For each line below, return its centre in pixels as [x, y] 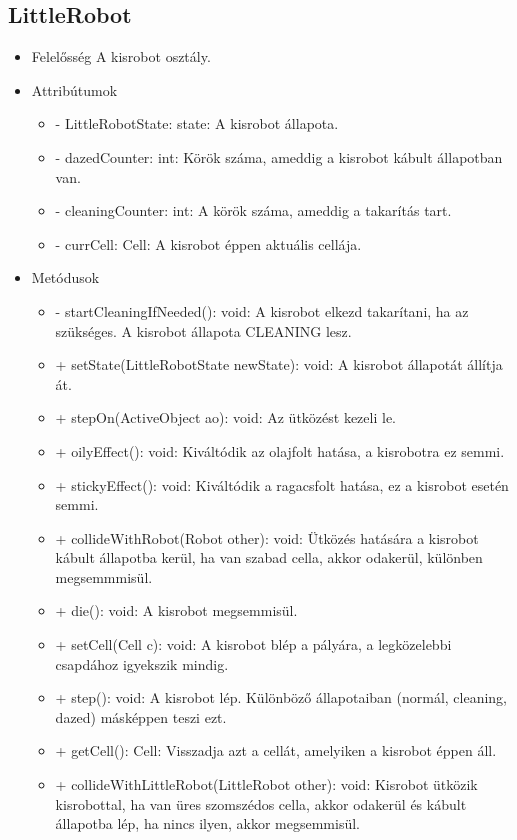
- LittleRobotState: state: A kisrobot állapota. [197, 123]
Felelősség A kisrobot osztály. [121, 56]
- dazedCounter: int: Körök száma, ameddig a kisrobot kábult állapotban [279, 156]
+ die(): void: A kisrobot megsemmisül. [176, 610]
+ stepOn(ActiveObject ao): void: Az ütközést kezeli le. [225, 417]
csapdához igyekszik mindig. [142, 663]
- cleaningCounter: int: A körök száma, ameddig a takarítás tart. [253, 210]
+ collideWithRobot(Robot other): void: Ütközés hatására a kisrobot [267, 537]
